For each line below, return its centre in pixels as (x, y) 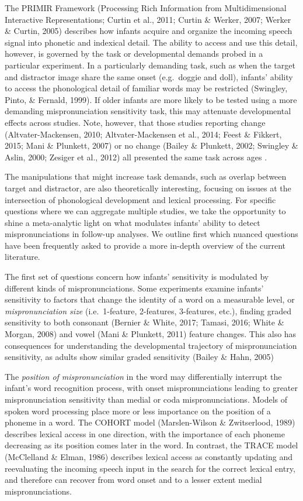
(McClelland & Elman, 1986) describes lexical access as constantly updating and (149, 456)
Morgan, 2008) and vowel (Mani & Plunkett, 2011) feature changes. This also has (151, 334)
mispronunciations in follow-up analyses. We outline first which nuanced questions (151, 234)
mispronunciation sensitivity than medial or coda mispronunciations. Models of (146, 399)
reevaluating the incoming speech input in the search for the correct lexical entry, (150, 468)
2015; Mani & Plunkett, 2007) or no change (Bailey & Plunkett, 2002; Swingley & (151, 145)
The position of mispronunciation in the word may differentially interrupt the (143, 376)
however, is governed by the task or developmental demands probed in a (134, 54)
